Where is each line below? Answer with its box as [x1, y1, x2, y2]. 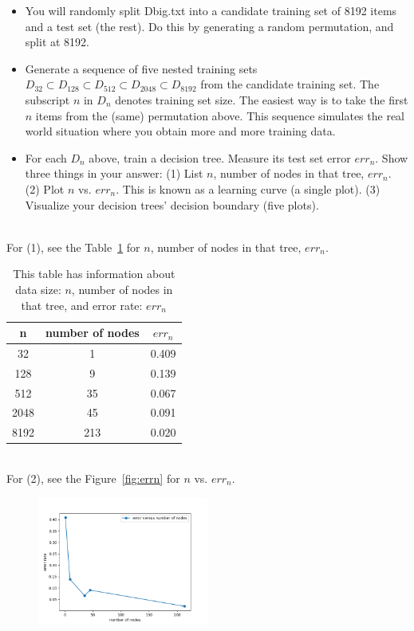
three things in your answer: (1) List [25, 165, 203, 182]
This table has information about [13, 265, 175, 282]
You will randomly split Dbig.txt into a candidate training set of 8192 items [25, 2, 397, 18]
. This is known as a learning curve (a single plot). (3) [116, 180, 380, 197]
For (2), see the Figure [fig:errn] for [6, 470, 180, 486]
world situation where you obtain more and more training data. [25, 123, 336, 139]
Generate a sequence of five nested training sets [25, 60, 258, 76]
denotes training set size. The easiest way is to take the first [115, 91, 408, 108]
